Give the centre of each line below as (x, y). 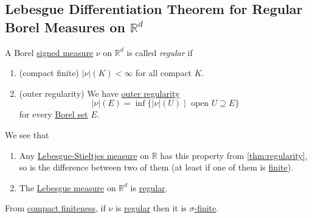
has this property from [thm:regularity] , (234, 155)
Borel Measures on (65, 26)
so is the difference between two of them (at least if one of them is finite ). (156, 167)
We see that (27, 134)
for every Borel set (54, 114)
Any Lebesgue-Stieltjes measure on (84, 155)
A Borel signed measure (49, 52)
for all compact (164, 73)
